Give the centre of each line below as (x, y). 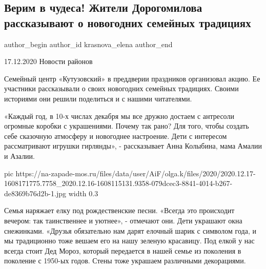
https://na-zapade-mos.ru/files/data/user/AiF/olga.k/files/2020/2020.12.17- (136, 173)
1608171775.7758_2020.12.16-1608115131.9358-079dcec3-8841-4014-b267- (118, 183)
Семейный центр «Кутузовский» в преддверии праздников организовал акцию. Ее (132, 78)
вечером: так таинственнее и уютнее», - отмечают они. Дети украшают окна (123, 220)
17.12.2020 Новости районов (48, 61)
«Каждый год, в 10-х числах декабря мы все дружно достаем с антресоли (119, 116)
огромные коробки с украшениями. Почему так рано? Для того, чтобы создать (127, 126)
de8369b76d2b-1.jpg (35, 193)
